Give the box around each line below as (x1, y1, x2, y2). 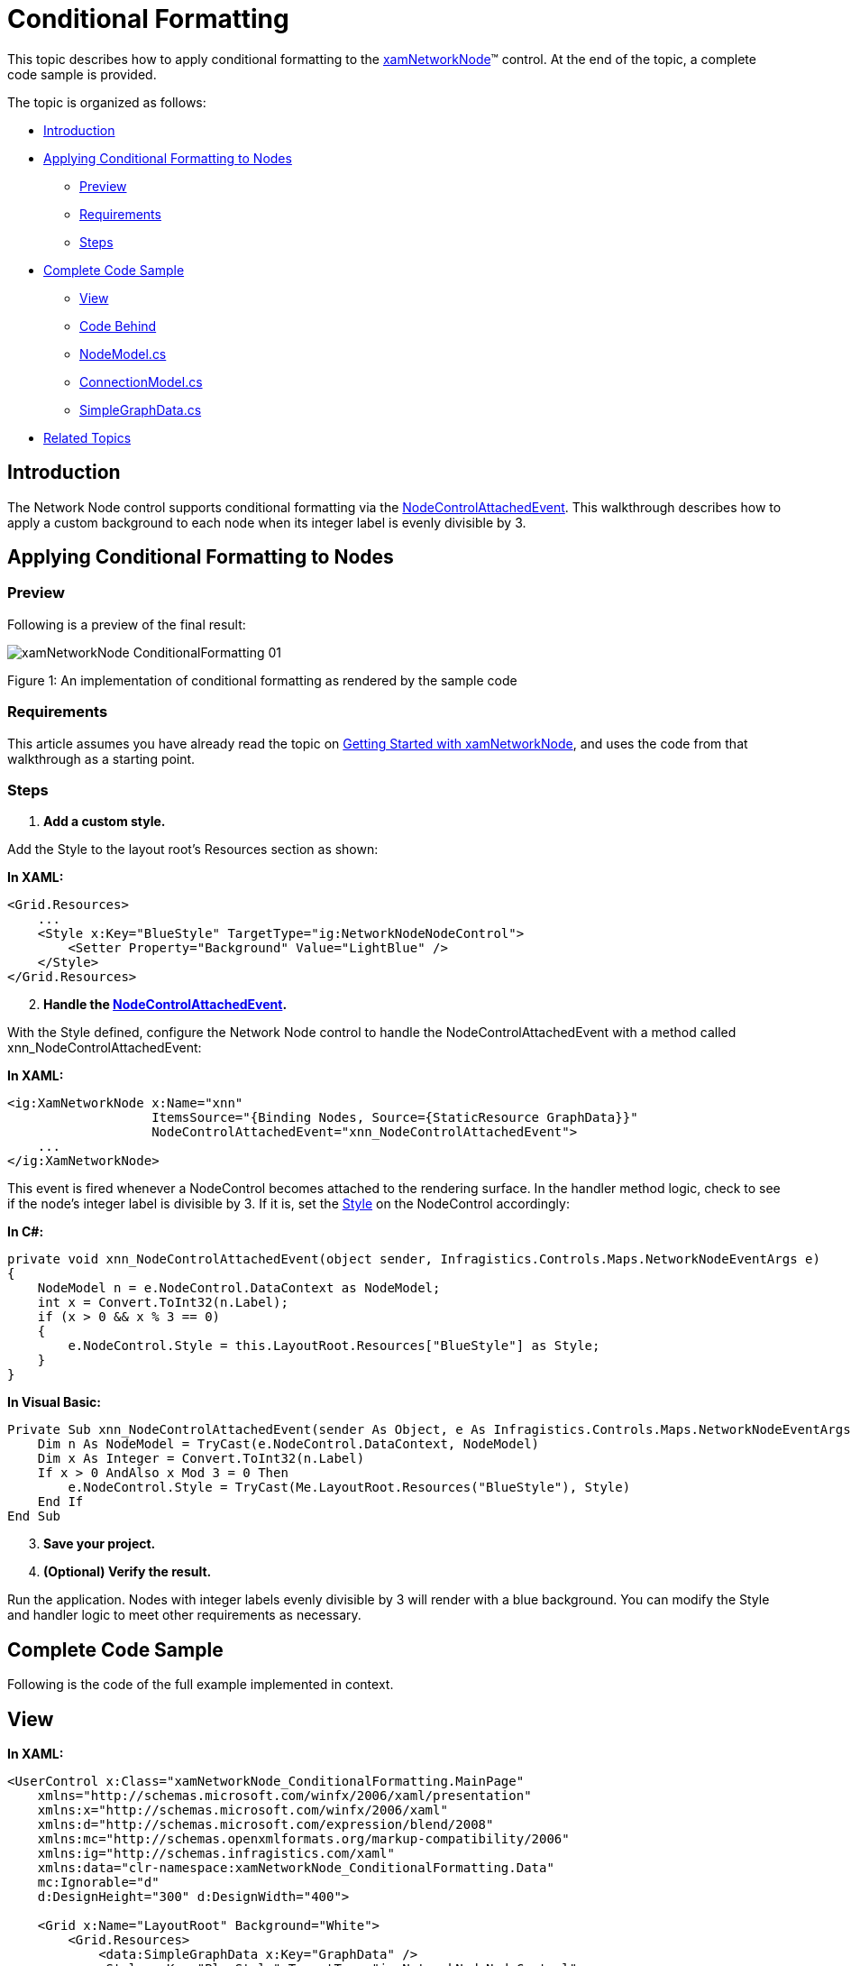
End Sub (7, 1509, 61, 1524)
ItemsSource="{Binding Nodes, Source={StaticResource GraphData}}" (151, 1110, 638, 1125)
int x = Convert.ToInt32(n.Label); (37, 1295, 288, 1310)
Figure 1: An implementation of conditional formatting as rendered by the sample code (7, 672, 517, 688)
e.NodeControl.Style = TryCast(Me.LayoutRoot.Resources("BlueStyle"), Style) (68, 1480, 631, 1495)
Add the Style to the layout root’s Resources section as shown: (7, 841, 379, 858)
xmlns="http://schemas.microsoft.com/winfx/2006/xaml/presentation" (37, 1788, 532, 1803)
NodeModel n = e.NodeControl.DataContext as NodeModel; (37, 1281, 441, 1296)
